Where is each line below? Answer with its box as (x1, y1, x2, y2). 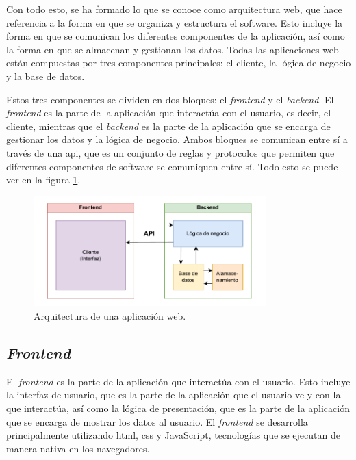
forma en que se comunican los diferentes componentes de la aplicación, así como (6, 29, 345, 43)
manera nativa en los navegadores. (6, 441, 150, 455)
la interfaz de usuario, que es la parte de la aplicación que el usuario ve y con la (6, 387, 341, 402)
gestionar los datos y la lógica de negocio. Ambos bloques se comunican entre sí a (6, 132, 348, 146)
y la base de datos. (6, 68, 85, 83)
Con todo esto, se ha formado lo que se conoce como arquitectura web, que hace (6, 2, 342, 16)
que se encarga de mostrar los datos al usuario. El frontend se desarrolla (6, 414, 308, 429)
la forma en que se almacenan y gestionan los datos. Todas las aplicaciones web (6, 42, 339, 56)
